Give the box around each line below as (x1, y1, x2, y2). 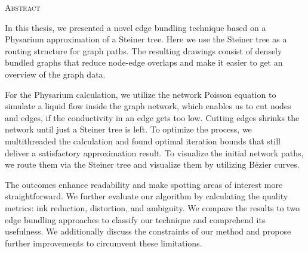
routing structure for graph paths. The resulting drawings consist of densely (5, 44, 282, 57)
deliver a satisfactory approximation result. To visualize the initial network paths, (5, 146, 304, 159)
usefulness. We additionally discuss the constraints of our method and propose (5, 225, 291, 237)
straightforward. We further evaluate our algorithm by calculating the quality (5, 190, 288, 202)
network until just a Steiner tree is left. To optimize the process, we (5, 123, 252, 135)
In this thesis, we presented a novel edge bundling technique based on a (5, 21, 266, 33)
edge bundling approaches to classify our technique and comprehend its (5, 213, 266, 226)
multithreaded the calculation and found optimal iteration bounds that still (5, 134, 281, 147)
